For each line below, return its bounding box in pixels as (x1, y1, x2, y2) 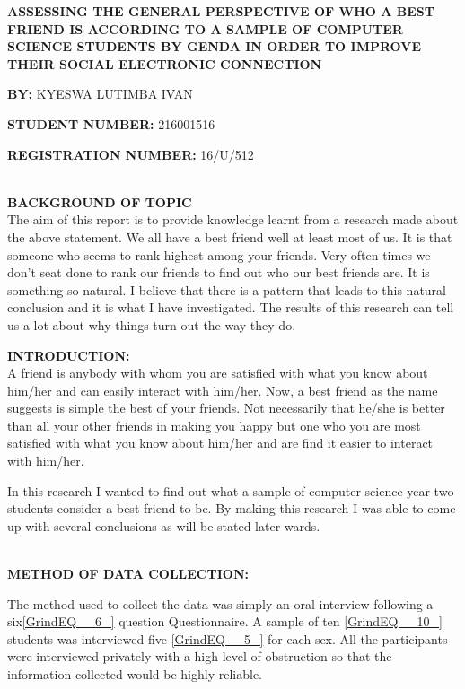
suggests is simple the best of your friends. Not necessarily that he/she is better (7, 398, 445, 417)
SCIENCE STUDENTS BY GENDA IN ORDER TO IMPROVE (7, 37, 421, 56)
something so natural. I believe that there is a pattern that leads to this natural (7, 280, 446, 299)
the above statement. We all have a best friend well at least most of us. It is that (7, 227, 452, 246)
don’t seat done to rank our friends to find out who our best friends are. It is (7, 263, 430, 282)
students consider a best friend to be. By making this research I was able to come (7, 499, 456, 518)
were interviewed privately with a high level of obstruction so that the (7, 647, 392, 666)
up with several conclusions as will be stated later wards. (7, 516, 320, 535)
